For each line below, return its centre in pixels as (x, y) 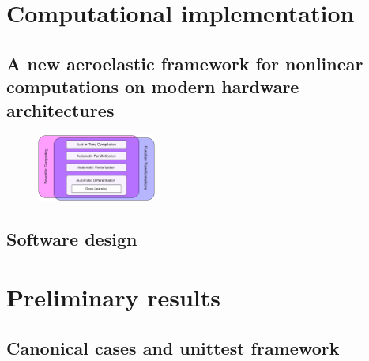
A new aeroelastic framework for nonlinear (185, 63)
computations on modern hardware (153, 86)
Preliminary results (113, 297)
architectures (60, 109)
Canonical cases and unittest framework (173, 347)
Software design (72, 239)
